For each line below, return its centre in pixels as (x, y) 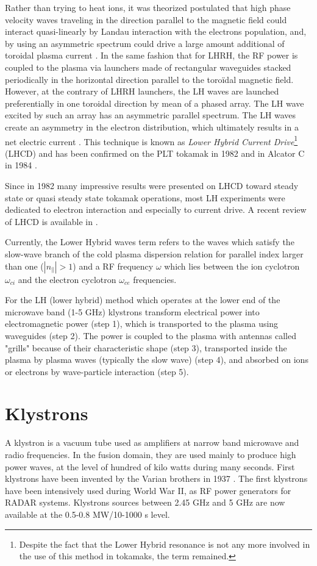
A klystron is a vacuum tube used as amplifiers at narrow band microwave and (152, 442)
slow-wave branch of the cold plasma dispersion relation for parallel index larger (154, 253)
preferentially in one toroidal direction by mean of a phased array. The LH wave (155, 103)
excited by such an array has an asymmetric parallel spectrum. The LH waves (151, 115)
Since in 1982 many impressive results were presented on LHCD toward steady (152, 185)
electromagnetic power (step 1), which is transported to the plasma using (142, 324)
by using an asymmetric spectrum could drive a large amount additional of (145, 43)
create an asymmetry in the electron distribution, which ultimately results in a (152, 127)
